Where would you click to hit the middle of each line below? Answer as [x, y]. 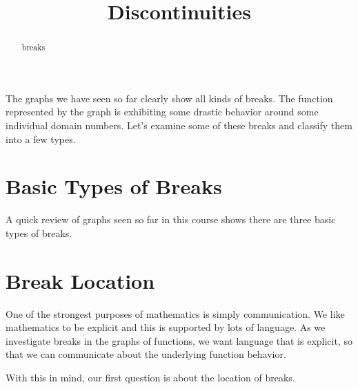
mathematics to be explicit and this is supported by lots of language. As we [166, 327]
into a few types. [41, 139]
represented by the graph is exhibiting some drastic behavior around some [162, 112]
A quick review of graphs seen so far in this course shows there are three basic [171, 219]
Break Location [80, 280]
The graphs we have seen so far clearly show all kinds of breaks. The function [169, 98]
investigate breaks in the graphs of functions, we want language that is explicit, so [179, 340]
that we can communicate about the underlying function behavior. [146, 354]
